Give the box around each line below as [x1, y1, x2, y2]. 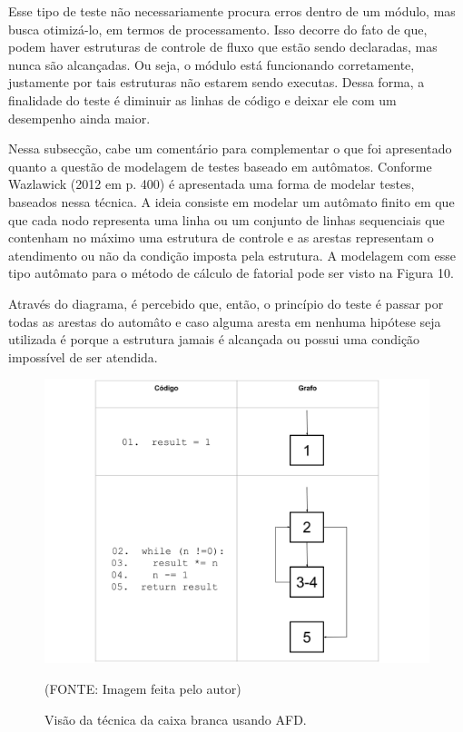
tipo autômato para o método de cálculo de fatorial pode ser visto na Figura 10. [8, 263, 454, 282]
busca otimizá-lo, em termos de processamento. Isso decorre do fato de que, [8, 19, 428, 38]
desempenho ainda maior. [8, 108, 151, 127]
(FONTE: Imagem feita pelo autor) [44, 678, 241, 697]
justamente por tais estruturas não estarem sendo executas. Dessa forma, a [8, 73, 425, 92]
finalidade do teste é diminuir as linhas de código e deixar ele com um [8, 90, 397, 109]
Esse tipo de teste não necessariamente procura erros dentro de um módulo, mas [8, 2, 456, 20]
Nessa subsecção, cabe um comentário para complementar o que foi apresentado [8, 139, 452, 158]
